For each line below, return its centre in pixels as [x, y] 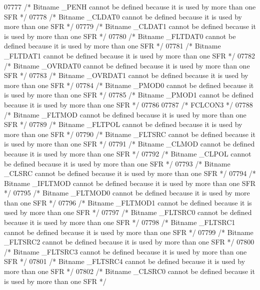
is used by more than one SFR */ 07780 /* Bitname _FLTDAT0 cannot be [120, 36]
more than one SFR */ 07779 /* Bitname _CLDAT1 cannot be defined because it [130, 26]
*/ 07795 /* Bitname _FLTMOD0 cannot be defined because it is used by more [127, 193]
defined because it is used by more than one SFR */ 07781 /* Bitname [112, 46]
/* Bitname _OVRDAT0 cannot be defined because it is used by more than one [127, 65]
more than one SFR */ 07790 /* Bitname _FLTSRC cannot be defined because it [130, 134]
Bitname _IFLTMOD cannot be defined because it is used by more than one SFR [130, 183]
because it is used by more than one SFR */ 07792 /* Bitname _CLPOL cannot [128, 153]
